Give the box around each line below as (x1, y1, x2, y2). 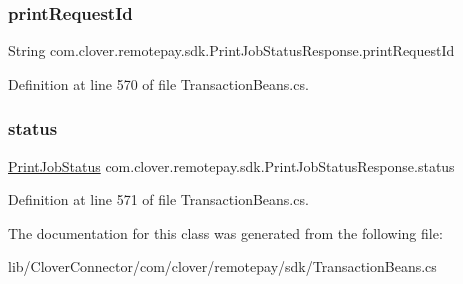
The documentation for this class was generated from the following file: (8, 222, 443, 243)
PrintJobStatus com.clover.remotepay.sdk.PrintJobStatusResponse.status (8, 155, 455, 176)
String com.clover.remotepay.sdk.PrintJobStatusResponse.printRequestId (8, 40, 455, 61)
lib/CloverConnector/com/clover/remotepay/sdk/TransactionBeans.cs (8, 256, 437, 277)
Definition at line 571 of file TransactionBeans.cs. (8, 189, 309, 210)
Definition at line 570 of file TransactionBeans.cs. (8, 73, 309, 94)
